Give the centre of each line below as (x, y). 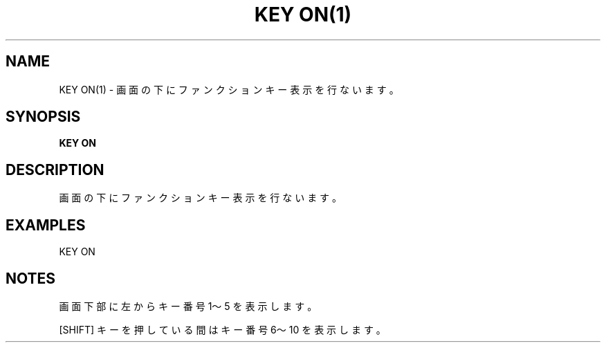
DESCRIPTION (55, 170)
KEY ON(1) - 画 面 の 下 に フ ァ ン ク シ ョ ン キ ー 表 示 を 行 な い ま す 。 (229, 89)
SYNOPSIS (43, 117)
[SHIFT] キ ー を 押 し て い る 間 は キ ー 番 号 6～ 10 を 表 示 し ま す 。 (222, 329)
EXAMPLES (46, 225)
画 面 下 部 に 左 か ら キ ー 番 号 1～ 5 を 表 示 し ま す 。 (188, 306)
